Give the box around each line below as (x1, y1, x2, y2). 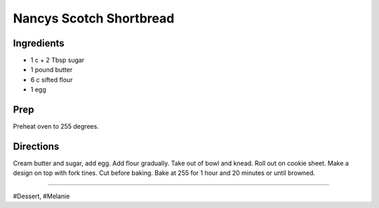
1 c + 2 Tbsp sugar (30, 56, 85, 65)
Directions (13, 141, 60, 152)
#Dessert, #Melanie (13, 192, 70, 200)
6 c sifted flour (30, 75, 73, 84)
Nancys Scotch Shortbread (13, 11, 175, 26)
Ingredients (13, 37, 65, 49)
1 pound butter (30, 65, 73, 74)
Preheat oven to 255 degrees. (13, 122, 100, 131)
